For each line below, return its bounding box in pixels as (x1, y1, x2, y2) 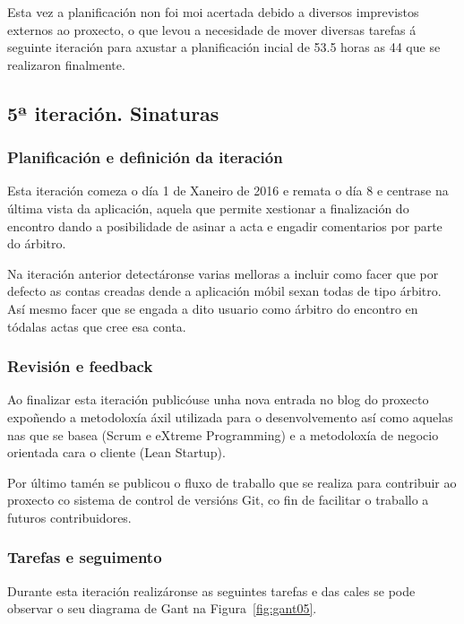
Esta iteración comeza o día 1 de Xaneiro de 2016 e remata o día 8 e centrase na (7, 181, 449, 200)
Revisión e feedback (7, 355, 153, 377)
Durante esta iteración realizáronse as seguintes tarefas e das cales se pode (7, 581, 416, 600)
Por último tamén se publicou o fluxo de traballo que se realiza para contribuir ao (7, 472, 457, 491)
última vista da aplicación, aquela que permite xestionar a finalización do (7, 198, 409, 217)
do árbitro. (7, 234, 66, 253)
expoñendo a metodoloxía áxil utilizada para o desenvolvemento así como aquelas (7, 407, 453, 426)
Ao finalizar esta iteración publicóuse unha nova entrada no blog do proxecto (7, 390, 429, 409)
